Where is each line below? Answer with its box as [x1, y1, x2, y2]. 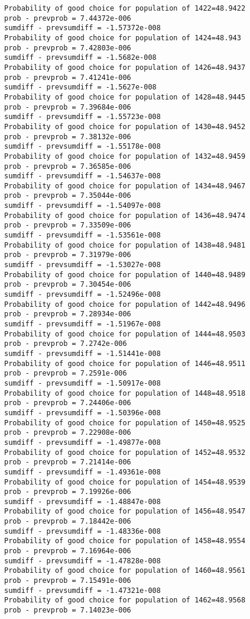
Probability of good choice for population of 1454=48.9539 [4, 477, 246, 486]
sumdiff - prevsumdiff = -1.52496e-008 [4, 290, 161, 299]
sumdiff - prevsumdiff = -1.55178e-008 [4, 142, 161, 151]
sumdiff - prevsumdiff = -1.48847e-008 [4, 497, 161, 506]
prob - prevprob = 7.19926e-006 [4, 487, 131, 496]
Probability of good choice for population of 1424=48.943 [4, 33, 241, 42]
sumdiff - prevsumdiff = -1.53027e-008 [4, 261, 161, 270]
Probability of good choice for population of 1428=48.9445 [4, 92, 246, 101]
